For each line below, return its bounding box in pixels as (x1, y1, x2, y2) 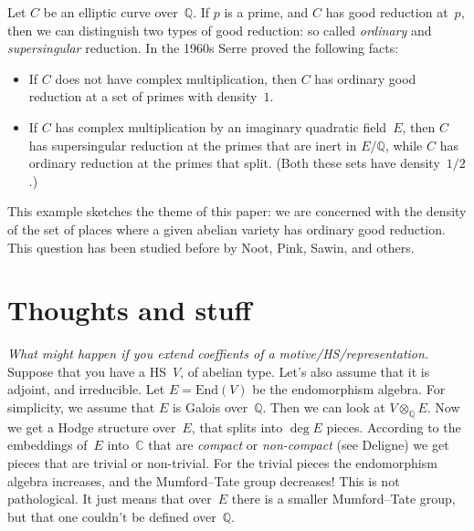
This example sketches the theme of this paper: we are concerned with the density (7, 202, 467, 221)
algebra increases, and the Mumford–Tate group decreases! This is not (7, 471, 400, 490)
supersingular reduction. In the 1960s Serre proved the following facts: (7, 38, 399, 57)
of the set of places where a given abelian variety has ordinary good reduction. (7, 219, 446, 238)
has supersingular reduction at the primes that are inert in (28, 135, 357, 154)
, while (384, 135, 423, 154)
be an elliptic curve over (43, 3, 178, 21)
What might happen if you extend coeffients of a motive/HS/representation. (7, 344, 429, 363)
